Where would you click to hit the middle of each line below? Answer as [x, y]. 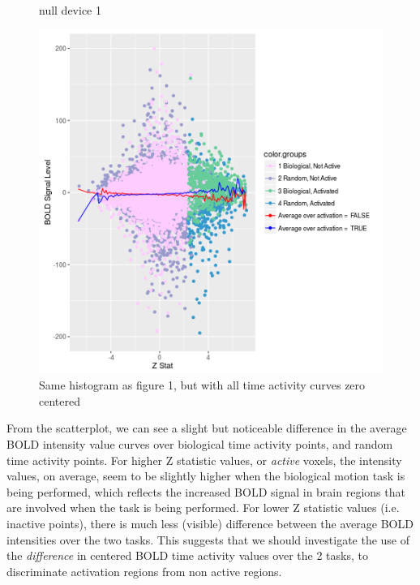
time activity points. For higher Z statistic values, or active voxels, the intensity [204, 460]
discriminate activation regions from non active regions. [144, 571]
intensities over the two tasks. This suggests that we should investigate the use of [208, 539]
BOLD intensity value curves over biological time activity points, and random [200, 443]
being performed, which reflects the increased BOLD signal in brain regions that [206, 491]
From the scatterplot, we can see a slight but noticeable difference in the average [207, 428]
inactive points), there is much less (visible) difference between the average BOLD [210, 523]
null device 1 [70, 10]
